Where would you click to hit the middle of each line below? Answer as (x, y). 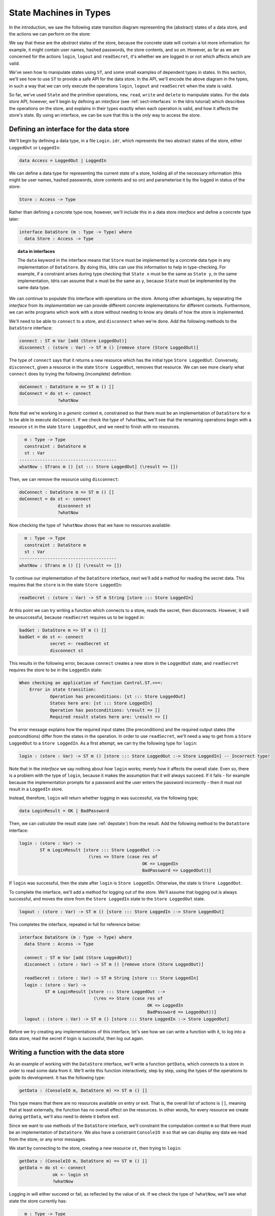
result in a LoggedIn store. (36, 789)
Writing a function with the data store (67, 1052)
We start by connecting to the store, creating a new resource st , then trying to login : (95, 1148)
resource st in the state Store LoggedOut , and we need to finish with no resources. (95, 427)
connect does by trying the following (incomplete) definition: (70, 374)
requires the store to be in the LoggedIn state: (56, 670)
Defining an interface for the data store (69, 129)
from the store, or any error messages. (48, 1139)
